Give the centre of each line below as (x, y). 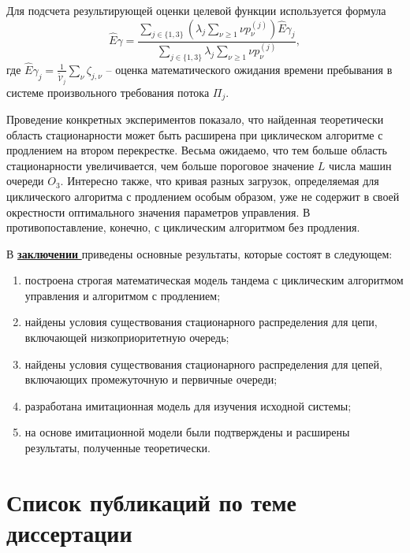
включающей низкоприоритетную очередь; (127, 338)
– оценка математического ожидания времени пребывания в (249, 69)
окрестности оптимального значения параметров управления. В (158, 212)
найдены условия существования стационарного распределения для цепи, (201, 322)
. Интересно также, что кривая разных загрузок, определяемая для (220, 181)
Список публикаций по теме (152, 501)
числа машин (360, 165)
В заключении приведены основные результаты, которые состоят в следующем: (199, 253)
